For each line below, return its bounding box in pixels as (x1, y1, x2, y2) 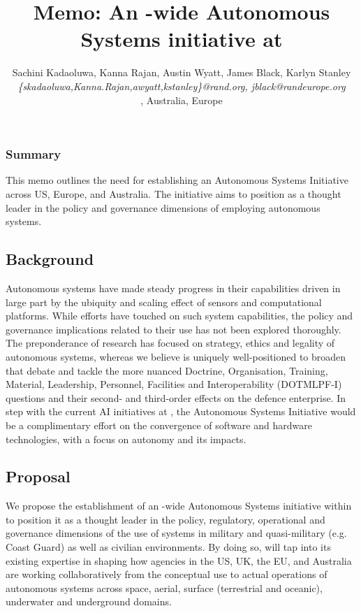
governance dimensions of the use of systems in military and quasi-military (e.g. (6, 526, 347, 540)
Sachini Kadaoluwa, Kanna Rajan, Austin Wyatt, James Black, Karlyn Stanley (12, 65, 351, 80)
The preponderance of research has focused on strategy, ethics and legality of (6, 336, 335, 350)
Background (6, 248, 94, 270)
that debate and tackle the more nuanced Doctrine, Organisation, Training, (6, 363, 328, 377)
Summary (6, 145, 61, 163)
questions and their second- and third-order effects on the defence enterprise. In (6, 390, 346, 405)
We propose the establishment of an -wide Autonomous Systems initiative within (6, 498, 352, 513)
